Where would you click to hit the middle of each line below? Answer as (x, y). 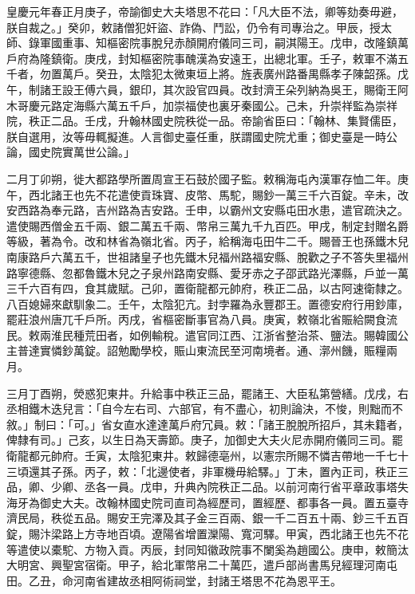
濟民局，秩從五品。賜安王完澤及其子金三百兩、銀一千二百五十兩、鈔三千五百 (207, 518)
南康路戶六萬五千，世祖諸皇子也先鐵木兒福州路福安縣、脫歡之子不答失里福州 (207, 256)
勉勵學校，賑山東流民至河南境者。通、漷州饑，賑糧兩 (257, 350)
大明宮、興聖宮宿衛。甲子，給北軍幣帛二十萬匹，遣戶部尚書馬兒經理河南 (196, 565)
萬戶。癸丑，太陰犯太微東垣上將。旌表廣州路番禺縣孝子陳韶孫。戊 (235, 74)
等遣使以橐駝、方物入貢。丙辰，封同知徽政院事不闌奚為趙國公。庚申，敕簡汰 (207, 549)
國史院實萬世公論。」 (81, 152)
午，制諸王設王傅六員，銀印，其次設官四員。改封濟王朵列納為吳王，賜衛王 (202, 89)
